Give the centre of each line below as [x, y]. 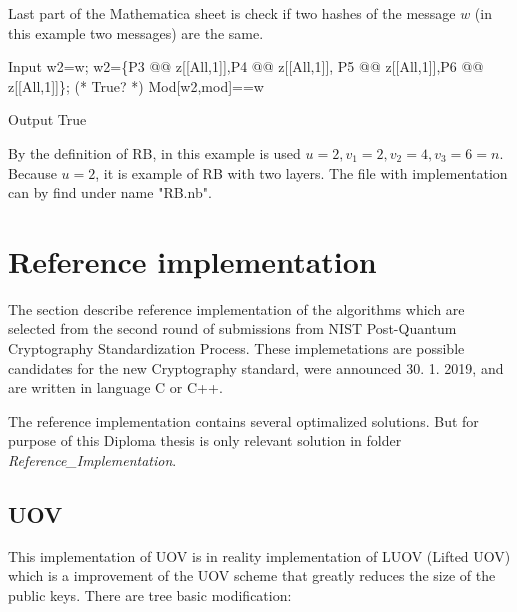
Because [32, 172]
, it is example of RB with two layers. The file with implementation [301, 172]
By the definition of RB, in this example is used [154, 152]
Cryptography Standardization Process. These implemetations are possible [236, 348]
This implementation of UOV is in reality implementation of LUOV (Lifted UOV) [259, 555]
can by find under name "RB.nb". [110, 192]
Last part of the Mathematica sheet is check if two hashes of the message [232, 13]
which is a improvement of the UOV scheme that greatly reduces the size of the [252, 575]
